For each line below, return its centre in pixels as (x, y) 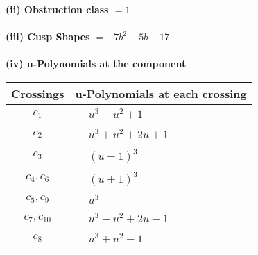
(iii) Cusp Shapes (48, 36)
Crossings (38, 93)
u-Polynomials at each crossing (161, 93)
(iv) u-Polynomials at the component (96, 64)
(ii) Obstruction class (57, 9)
